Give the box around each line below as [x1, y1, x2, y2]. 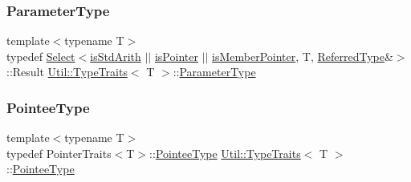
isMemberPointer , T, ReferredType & [212, 47, 393, 64]
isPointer [154, 47, 198, 64]
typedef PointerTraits [6, 144, 112, 161]
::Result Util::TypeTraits [6, 63, 128, 80]
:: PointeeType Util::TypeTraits [149, 144, 301, 161]
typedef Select [6, 47, 75, 64]
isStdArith [90, 47, 141, 64]
